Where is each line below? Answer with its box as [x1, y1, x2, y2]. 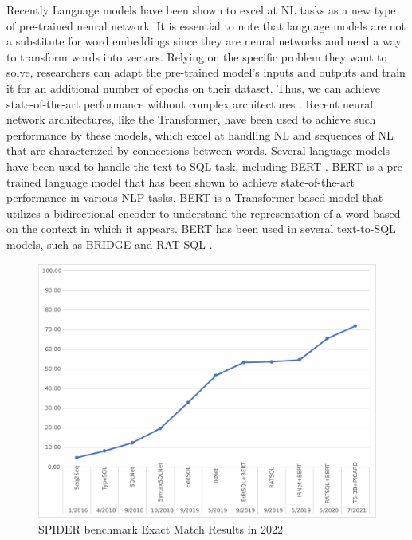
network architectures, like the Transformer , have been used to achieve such [6, 111, 376, 128]
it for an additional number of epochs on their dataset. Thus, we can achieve [6, 79, 380, 96]
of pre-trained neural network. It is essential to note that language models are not [6, 17, 406, 34]
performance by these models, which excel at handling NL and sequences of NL [6, 126, 394, 143]
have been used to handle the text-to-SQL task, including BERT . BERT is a [6, 157, 383, 174]
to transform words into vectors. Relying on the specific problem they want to [6, 48, 387, 65]
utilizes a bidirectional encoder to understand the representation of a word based [6, 204, 401, 221]
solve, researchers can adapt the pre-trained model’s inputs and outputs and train [6, 64, 406, 81]
